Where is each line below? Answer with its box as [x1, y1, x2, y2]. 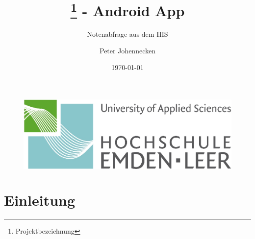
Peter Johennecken [100, 46, 155, 56]
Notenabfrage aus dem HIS [87, 29, 168, 39]
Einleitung [4, 190, 76, 210]
